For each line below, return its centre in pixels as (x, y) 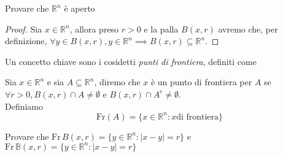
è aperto (79, 8)
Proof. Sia (24, 29)
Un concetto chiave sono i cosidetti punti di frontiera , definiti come (131, 61)
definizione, (26, 41)
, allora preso (94, 29)
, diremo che (117, 82)
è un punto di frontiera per (201, 82)
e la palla (161, 29)
